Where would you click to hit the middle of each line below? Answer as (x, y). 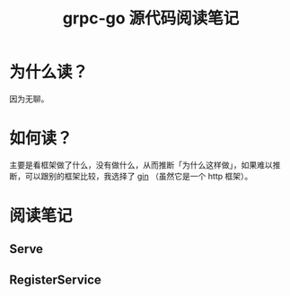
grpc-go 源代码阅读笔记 (151, 18)
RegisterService (55, 279)
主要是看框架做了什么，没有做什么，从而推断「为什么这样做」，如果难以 (141, 165)
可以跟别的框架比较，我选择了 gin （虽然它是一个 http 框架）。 (139, 176)
